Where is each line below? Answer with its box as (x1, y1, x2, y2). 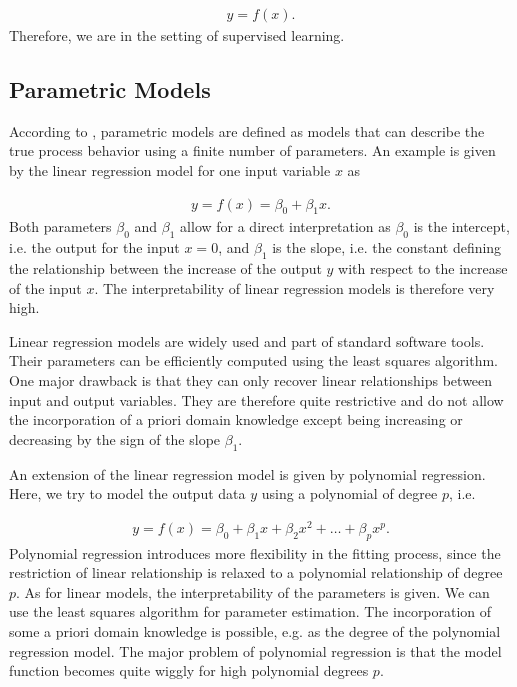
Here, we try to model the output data (9, 483, 246, 504)
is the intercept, (413, 216, 510, 237)
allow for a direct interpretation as (180, 216, 391, 237)
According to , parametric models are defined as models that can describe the (9, 120, 485, 141)
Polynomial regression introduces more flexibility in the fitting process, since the (9, 542, 501, 563)
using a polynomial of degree (261, 483, 438, 504)
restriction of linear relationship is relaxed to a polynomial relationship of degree (9, 562, 503, 583)
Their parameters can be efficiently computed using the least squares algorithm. (9, 350, 498, 371)
